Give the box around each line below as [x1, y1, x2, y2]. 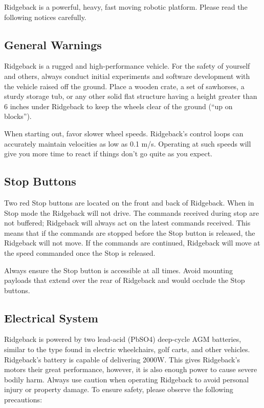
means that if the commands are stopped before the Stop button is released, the [4, 227, 255, 238]
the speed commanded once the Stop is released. [4, 247, 156, 258]
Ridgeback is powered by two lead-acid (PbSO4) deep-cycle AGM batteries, [4, 334, 241, 344]
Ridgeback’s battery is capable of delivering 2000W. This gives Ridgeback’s [4, 354, 240, 364]
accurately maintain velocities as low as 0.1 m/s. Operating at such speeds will [4, 138, 251, 149]
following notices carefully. [4, 11, 86, 22]
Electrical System [4, 310, 98, 325]
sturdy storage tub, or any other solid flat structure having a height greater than [4, 91, 257, 101]
